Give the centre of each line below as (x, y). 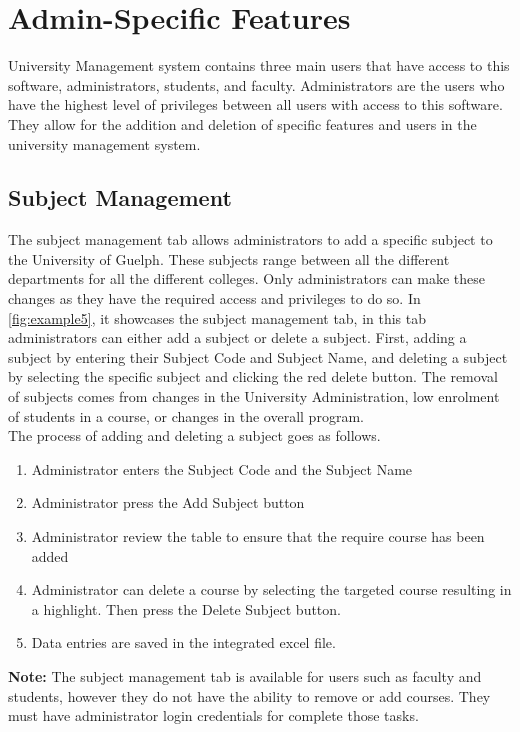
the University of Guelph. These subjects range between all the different (229, 258)
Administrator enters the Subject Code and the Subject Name (222, 468)
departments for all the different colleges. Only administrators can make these (246, 278)
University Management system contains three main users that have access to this (259, 65)
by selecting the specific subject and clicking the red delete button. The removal (253, 376)
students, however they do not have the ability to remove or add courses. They (249, 695)
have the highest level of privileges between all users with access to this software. (255, 104)
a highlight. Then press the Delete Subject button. (186, 608)
